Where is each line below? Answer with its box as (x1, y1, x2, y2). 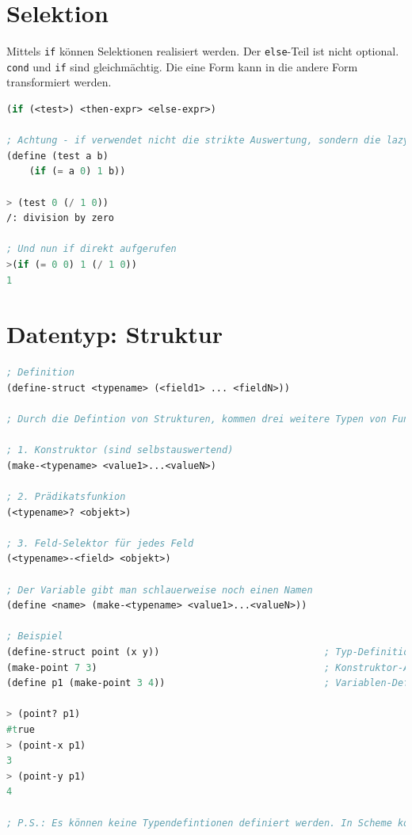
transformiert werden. (6, 74, 112, 90)
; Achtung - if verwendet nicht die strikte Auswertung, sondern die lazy (6, 135, 410, 147)
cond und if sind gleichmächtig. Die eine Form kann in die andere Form (6, 58, 358, 74)
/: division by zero (6, 212, 115, 224)
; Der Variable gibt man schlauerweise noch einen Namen (6, 584, 313, 596)
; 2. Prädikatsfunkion (6, 491, 126, 503)
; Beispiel (6, 631, 63, 642)
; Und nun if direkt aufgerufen (6, 243, 177, 255)
